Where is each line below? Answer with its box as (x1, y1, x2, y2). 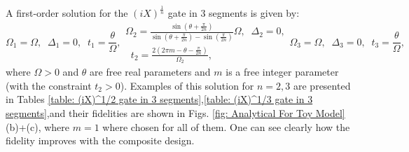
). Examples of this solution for (120, 78, 254, 92)
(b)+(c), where (6, 119, 70, 134)
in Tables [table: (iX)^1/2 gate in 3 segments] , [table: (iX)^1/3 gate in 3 (6, 92, 313, 106)
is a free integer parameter (226, 64, 339, 79)
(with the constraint (6, 78, 92, 92)
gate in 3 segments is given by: (167, 6, 300, 20)
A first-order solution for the (6, 6, 128, 20)
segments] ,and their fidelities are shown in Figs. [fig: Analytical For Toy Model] (6, 105, 345, 120)
